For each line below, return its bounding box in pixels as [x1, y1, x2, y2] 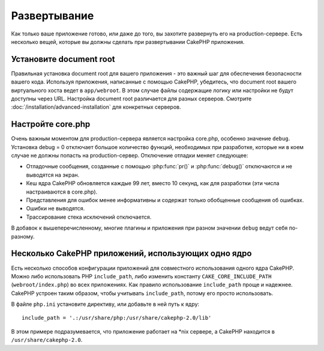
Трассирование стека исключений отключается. [26, 213, 152, 221]
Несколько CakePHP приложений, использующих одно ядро [11, 248, 252, 258]
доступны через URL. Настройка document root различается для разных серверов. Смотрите [11, 95, 252, 102]
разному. [11, 233, 35, 240]
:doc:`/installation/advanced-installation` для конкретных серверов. [11, 103, 181, 111]
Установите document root [11, 54, 115, 64]
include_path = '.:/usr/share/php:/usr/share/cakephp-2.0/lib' [22, 314, 212, 322]
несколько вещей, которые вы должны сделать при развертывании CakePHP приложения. [11, 38, 245, 45]
